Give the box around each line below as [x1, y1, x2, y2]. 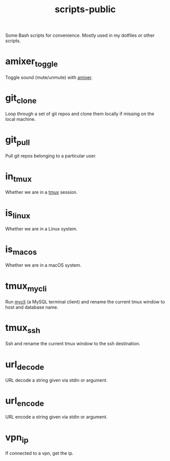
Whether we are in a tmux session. [5, 189, 78, 195]
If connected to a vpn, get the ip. [5, 450, 74, 456]
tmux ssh [5, 322, 41, 335]
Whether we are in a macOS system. [5, 262, 82, 268]
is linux [5, 207, 30, 220]
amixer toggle [5, 56, 58, 69]
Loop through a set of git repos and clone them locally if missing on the [5, 111, 155, 117]
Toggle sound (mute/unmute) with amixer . [5, 74, 93, 80]
